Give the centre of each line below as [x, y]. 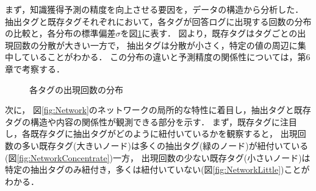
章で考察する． [35, 68]
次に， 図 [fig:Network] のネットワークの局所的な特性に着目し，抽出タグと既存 [158, 110]
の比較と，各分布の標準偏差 [60, 33]
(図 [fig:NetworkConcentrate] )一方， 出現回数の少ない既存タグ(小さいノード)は [158, 157]
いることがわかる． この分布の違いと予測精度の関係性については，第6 [170, 57]
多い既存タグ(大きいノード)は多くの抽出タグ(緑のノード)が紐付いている [165, 145]
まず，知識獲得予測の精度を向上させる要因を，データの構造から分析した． [154, 9]
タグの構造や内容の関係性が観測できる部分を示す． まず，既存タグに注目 [151, 121]
